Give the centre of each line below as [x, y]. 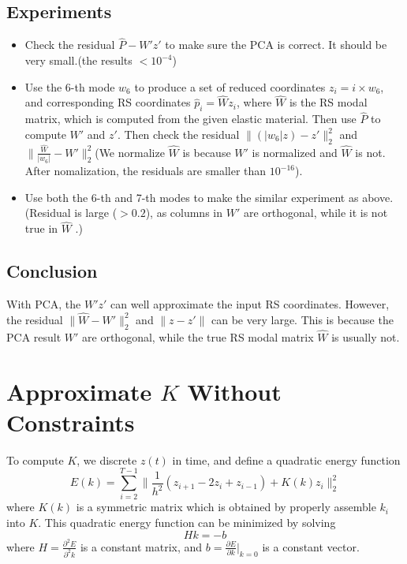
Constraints [71, 422]
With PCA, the [44, 304]
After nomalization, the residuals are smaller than [146, 171]
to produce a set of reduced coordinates [230, 86]
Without [234, 391]
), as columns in [184, 213]
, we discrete [107, 459]
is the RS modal [328, 102]
